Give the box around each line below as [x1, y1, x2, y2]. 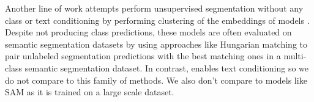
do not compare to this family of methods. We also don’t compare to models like [5, 73, 307, 86]
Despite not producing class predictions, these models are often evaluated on [5, 26, 292, 38]
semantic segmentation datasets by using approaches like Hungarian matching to [5, 37, 308, 50]
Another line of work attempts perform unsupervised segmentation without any [5, 2, 304, 14]
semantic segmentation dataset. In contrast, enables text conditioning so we [24, 61, 309, 74]
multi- [283, 49, 307, 62]
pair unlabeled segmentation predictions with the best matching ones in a [5, 49, 281, 62]
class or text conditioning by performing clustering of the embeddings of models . [5, 13, 310, 26]
